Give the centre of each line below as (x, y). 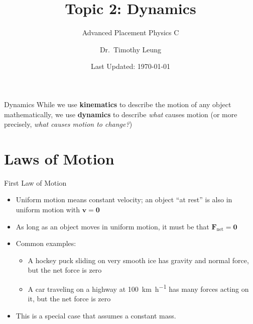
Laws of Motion (59, 158)
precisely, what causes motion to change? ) (68, 124)
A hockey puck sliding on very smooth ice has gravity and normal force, (138, 260)
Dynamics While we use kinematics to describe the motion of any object (118, 104)
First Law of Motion (35, 182)
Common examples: (46, 243)
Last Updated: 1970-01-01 (131, 66)
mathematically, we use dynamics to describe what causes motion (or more (121, 114)
